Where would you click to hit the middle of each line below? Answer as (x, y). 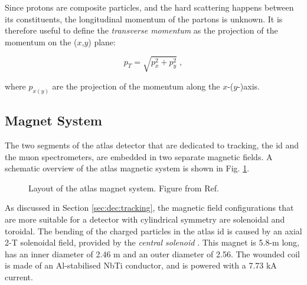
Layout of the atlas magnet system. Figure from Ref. (124, 188)
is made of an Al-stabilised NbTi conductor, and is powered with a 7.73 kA (141, 265)
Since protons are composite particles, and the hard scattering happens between (149, 7)
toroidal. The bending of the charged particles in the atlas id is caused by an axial (153, 231)
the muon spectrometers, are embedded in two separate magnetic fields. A (139, 156)
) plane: (102, 42)
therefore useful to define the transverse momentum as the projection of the (141, 30)
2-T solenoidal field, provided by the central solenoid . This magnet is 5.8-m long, (152, 242)
